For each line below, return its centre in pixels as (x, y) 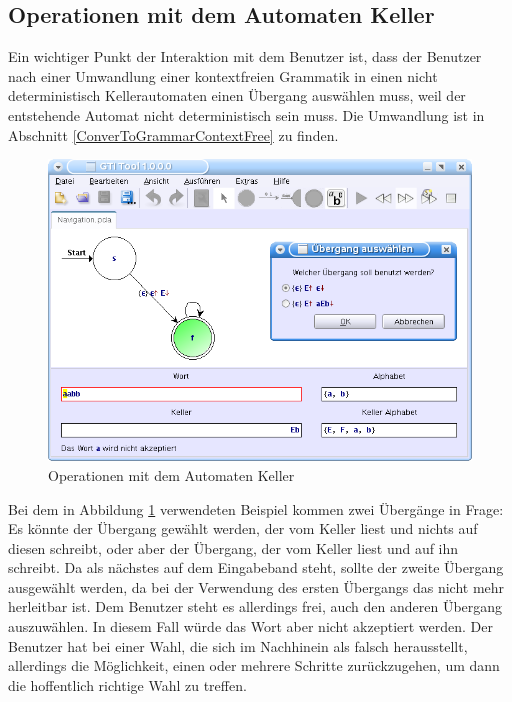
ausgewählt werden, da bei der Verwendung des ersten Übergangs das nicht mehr (256, 586)
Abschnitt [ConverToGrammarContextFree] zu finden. (173, 134)
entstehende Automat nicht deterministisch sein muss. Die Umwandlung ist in (246, 114)
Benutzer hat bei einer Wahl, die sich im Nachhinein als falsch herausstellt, (238, 645)
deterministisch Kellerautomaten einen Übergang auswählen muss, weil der (237, 95)
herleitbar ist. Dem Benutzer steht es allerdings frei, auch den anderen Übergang (255, 606)
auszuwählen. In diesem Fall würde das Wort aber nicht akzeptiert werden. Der (251, 626)
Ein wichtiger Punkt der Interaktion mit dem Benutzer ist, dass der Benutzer (245, 56)
